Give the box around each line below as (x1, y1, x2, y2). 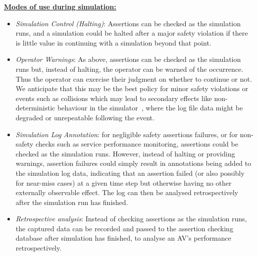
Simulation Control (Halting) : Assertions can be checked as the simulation (15, 18, 241, 28)
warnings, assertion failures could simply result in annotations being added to (15, 158, 251, 168)
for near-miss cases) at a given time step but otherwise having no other (15, 177, 232, 188)
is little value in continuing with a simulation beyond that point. (15, 37, 211, 48)
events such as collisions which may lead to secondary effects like (15, 93, 212, 103)
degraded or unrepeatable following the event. (15, 112, 154, 122)
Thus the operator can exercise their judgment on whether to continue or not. (15, 73, 252, 84)
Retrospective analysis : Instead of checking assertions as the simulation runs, (15, 213, 247, 224)
